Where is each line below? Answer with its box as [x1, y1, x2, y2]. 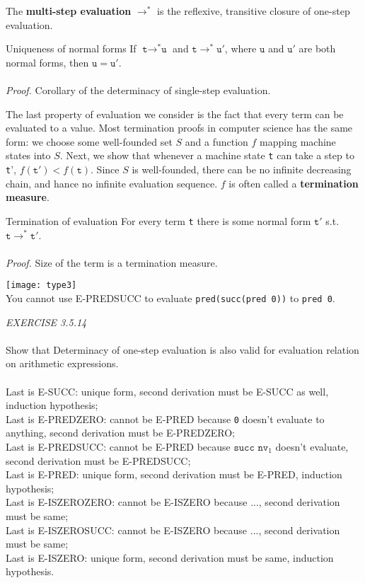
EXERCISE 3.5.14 [6, 314, 87, 329]
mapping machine [260, 134, 336, 149]
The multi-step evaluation [6, 4, 132, 18]
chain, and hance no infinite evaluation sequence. [6, 175, 218, 190]
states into [6, 148, 51, 163]
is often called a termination [228, 175, 359, 190]
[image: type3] [6, 280, 77, 291]
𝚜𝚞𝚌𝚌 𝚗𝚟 [233, 443, 269, 453]
